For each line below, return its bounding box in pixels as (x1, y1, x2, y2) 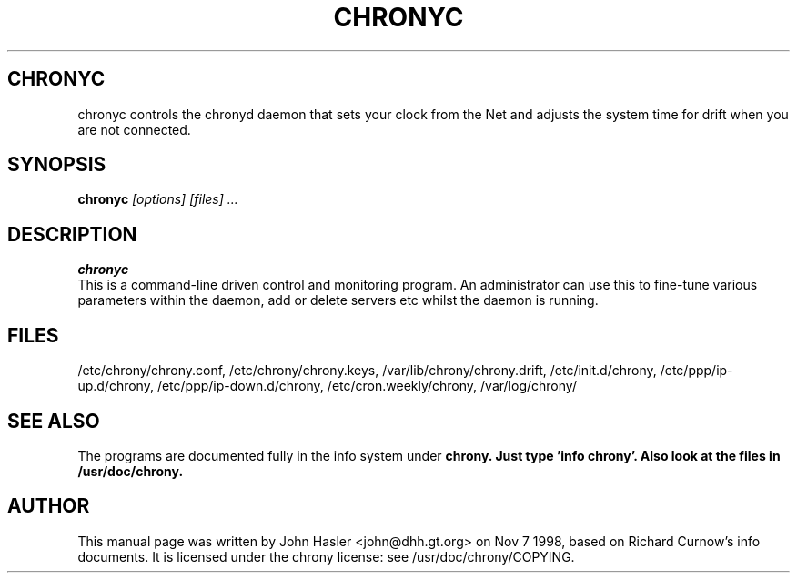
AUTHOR (7, 494, 90, 518)
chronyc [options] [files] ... (77, 191, 238, 208)
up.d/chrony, (77, 378, 154, 394)
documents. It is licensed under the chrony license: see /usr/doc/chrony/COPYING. (77, 548, 575, 565)
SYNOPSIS (7, 153, 106, 177)
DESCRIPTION (7, 222, 137, 246)
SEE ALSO (7, 409, 100, 432)
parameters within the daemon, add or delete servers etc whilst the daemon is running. (77, 292, 599, 309)
